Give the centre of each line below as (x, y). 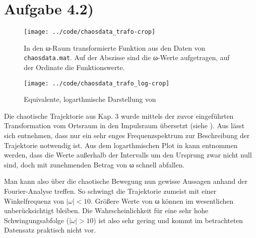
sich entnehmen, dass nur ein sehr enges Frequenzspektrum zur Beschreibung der (127, 135)
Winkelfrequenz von (34, 200)
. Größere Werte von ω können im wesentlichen (162, 200)
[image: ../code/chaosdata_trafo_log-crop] (97, 83)
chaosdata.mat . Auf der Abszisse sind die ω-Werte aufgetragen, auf (127, 57)
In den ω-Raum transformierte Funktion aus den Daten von (115, 47)
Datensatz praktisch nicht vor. (50, 230)
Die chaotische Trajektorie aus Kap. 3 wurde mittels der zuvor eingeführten (119, 116)
